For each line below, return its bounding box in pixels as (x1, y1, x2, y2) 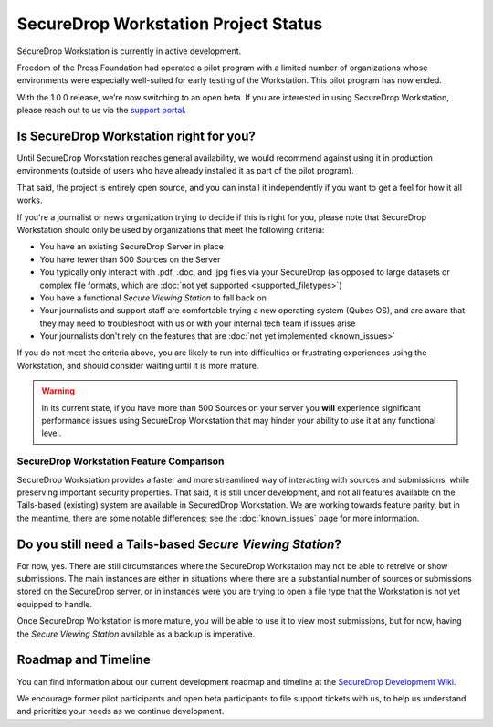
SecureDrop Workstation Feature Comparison (16, 455, 225, 468)
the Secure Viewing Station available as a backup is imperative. (16, 628, 256, 639)
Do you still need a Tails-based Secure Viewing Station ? (16, 536, 341, 552)
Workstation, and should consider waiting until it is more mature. (16, 360, 259, 371)
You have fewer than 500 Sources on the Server (39, 254, 221, 265)
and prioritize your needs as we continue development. (16, 706, 225, 717)
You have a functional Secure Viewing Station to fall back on (39, 292, 267, 303)
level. (41, 427, 62, 438)
